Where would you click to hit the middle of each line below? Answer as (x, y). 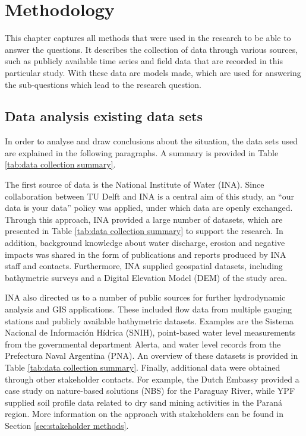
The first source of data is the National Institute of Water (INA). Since (135, 184)
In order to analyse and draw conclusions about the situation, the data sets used (151, 141)
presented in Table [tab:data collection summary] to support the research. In (144, 231)
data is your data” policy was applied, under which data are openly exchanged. (149, 208)
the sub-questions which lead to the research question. (103, 84)
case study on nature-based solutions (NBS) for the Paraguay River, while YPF (150, 391)
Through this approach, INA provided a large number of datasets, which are (144, 219)
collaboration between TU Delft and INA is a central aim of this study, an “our (150, 196)
